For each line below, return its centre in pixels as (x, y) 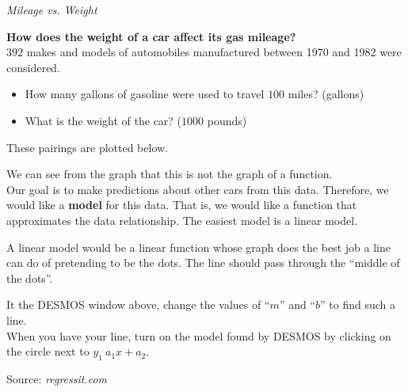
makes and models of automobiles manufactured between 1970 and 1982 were (214, 52)
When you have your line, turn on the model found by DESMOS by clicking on (199, 335)
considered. (33, 67)
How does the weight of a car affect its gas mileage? (151, 36)
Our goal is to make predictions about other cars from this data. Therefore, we (198, 189)
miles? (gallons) (326, 94)
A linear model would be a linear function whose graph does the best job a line (198, 247)
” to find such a (358, 304)
